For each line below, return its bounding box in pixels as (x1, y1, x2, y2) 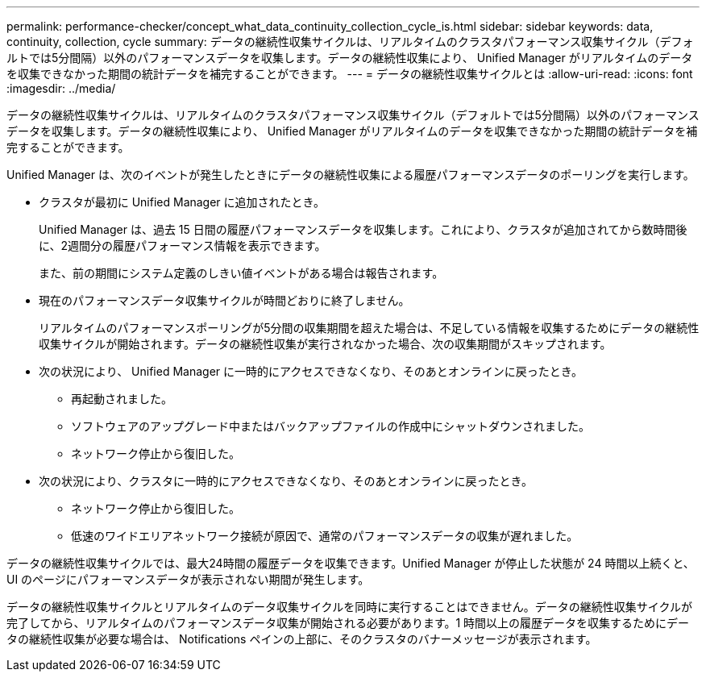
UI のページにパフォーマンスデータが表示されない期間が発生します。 (6, 572, 370, 586)
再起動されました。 (71, 392, 172, 406)
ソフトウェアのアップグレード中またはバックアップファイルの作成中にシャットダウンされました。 (71, 419, 590, 433)
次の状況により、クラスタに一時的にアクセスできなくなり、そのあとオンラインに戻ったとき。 (39, 474, 533, 488)
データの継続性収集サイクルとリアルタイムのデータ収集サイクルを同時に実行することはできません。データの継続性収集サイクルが (6, 600, 693, 614)
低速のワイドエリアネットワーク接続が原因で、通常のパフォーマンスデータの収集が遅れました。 (71, 529, 579, 543)
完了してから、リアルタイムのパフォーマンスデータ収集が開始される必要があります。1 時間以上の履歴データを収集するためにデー (6, 616, 690, 630)
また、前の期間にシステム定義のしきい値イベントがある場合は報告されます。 (39, 266, 444, 280)
